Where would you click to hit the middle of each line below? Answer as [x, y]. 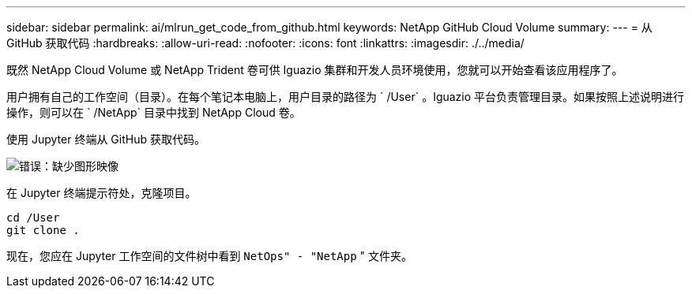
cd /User [33, 218]
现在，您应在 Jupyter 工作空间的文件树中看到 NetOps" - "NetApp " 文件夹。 [210, 256]
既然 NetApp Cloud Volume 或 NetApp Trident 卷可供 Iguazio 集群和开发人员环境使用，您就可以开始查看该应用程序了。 [315, 70]
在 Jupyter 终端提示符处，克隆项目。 [102, 193]
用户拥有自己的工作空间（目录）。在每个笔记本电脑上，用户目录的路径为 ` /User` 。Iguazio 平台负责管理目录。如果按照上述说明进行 [346, 97]
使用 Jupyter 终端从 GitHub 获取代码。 [106, 139]
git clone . [43, 230]
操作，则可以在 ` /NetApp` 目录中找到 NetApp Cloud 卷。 [154, 112]
